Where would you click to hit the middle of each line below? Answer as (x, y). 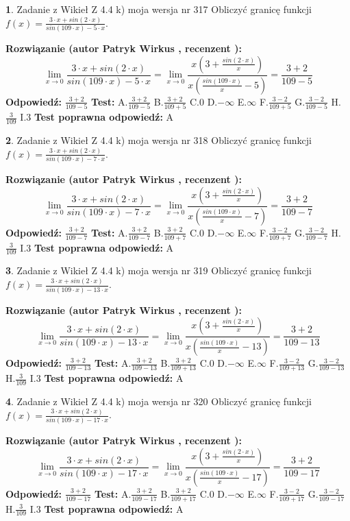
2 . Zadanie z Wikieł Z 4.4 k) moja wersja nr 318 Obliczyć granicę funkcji (159, 140)
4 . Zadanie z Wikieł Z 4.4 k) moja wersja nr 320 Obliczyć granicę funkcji (159, 401)
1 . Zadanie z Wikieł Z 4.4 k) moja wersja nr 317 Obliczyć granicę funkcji (159, 9)
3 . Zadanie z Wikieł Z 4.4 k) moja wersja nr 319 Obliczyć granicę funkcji (159, 270)
